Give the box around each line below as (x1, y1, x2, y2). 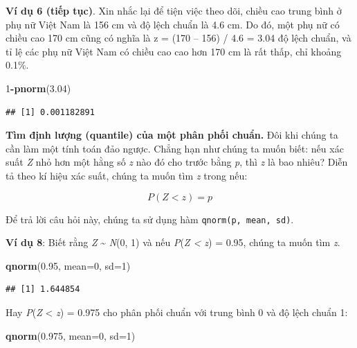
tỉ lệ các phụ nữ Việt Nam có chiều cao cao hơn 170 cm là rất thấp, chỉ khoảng (6, 44, 342, 58)
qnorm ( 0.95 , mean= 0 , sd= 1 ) (6, 258, 131, 272)
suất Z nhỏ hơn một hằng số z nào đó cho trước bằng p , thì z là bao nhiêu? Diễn (6, 155, 348, 169)
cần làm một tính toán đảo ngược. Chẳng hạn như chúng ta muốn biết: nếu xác (6, 141, 344, 155)
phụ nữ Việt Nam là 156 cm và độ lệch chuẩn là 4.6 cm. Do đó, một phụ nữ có (6, 17, 340, 31)
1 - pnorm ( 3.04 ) (6, 80, 71, 95)
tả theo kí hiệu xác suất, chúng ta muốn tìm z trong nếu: (6, 168, 248, 182)
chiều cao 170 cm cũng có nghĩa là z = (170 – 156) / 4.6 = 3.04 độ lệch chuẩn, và (6, 31, 351, 45)
